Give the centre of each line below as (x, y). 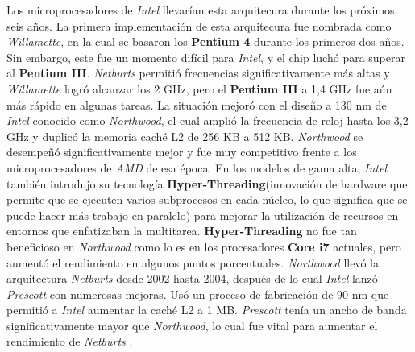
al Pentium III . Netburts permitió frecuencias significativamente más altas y (198, 73)
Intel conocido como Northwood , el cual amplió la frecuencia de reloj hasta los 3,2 (207, 120)
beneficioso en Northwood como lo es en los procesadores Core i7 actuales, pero (204, 246)
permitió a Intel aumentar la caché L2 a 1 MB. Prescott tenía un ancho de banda (207, 310)
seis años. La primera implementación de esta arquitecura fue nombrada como (199, 25)
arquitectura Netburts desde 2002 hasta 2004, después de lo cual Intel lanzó (192, 278)
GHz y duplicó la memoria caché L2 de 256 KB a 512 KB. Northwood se (185, 136)
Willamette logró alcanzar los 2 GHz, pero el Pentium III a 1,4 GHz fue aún (199, 88)
